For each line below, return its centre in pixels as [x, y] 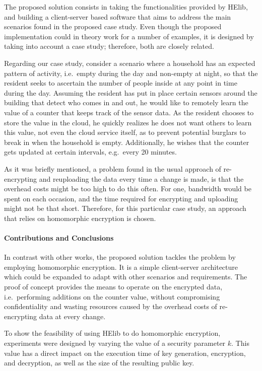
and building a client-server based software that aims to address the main [118, 16]
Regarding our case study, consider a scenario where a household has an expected [130, 63]
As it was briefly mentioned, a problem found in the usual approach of [113, 168]
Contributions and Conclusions [59, 238]
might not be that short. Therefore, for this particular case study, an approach [125, 208]
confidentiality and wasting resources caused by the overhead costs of [111, 306]
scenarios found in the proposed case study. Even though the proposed [113, 26]
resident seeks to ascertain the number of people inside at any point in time [121, 83]
